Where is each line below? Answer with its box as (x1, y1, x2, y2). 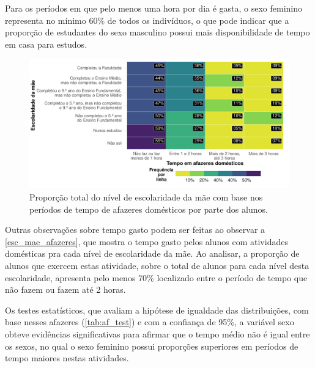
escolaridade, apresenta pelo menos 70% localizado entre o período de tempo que (5, 271, 308, 284)
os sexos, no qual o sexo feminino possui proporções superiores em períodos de (5, 339, 298, 352)
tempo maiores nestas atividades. (5, 351, 129, 364)
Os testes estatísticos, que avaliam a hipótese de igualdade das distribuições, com (5, 303, 309, 316)
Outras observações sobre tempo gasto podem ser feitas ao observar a (5, 223, 265, 236)
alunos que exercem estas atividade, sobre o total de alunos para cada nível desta (5, 259, 309, 271)
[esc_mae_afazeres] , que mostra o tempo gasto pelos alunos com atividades (5, 235, 288, 248)
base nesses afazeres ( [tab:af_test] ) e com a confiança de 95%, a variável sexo (5, 315, 294, 328)
